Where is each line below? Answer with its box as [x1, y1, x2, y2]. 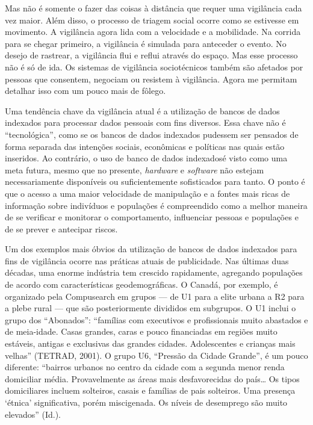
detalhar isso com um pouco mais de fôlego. [5, 84, 166, 97]
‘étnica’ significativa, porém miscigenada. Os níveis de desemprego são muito [5, 396, 288, 408]
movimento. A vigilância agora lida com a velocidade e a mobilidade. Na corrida [5, 25, 301, 38]
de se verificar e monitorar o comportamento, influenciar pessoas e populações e [5, 211, 299, 223]
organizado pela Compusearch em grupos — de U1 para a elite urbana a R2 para [5, 290, 305, 302]
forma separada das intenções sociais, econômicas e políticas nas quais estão [5, 140, 285, 152]
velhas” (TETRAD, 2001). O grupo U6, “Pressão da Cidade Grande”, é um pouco [5, 349, 308, 361]
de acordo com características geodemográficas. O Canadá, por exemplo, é [5, 278, 278, 291]
